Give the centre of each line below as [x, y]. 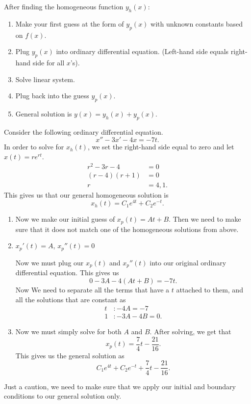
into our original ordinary [188, 262]
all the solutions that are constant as [71, 299]
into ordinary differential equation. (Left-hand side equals [142, 51]
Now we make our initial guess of [65, 219]
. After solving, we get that [190, 332]
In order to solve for [34, 147]
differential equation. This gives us [67, 273]
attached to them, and [210, 289]
